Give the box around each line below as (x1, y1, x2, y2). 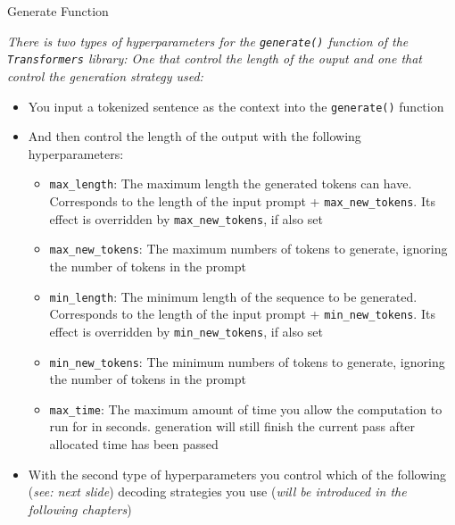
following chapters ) (28, 499, 132, 518)
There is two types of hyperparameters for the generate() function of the (7, 31, 409, 50)
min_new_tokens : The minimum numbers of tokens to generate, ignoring (49, 352, 445, 371)
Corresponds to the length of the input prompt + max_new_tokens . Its (49, 192, 435, 210)
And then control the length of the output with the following (28, 127, 361, 146)
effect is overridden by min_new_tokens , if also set (49, 321, 323, 340)
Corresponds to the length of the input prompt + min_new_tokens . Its (49, 304, 435, 323)
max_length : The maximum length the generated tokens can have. (49, 174, 412, 193)
